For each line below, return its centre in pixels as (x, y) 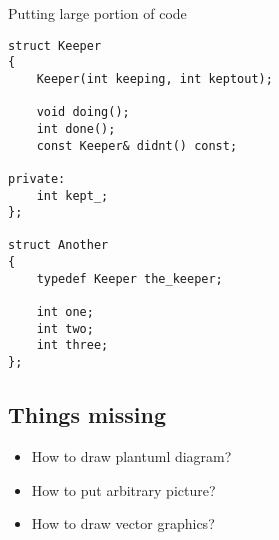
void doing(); (83, 112)
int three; (72, 345)
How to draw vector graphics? (123, 523)
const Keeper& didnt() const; (137, 145)
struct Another (58, 245)
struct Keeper (55, 45)
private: (37, 178)
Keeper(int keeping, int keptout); (154, 78)
